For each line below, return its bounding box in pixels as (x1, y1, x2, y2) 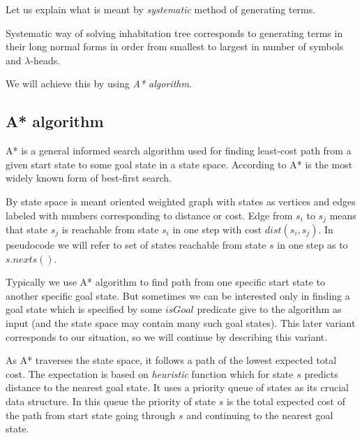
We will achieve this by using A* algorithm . (6, 76, 192, 91)
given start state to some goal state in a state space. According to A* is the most (6, 156, 353, 171)
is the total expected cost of (226, 393, 345, 408)
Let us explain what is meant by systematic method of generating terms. (6, 2, 316, 16)
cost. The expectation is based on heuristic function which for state (6, 366, 294, 381)
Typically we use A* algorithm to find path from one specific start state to (6, 275, 326, 289)
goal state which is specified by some (6, 302, 163, 316)
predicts (304, 366, 338, 381)
